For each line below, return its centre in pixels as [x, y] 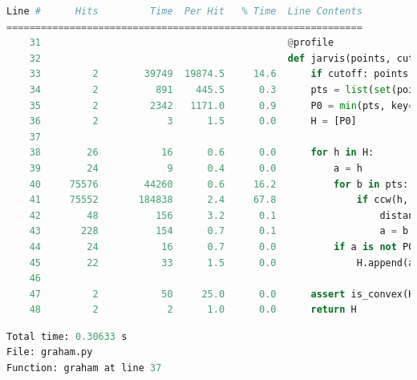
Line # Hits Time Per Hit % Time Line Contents [184, 11]
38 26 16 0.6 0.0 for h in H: [202, 153]
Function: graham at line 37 [84, 368]
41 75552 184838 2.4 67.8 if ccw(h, [219, 200]
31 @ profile [182, 43]
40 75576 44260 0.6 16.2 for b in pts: [219, 184]
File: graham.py [50, 352]
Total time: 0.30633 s [67, 336]
